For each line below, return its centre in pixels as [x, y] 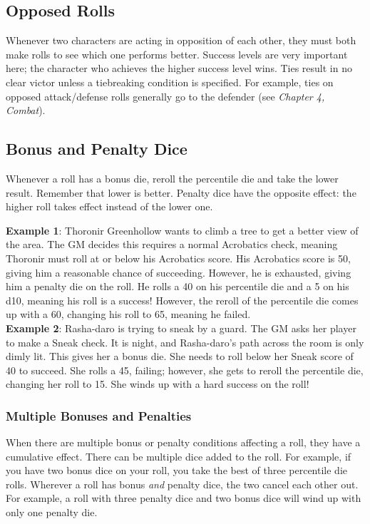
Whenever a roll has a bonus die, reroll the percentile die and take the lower [172, 178]
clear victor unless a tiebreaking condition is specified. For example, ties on [170, 82]
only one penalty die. [52, 512]
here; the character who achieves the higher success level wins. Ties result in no [179, 68]
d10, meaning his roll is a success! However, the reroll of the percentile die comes [182, 300]
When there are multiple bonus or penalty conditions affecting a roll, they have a [183, 442]
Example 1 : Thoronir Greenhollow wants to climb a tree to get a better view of [182, 230]
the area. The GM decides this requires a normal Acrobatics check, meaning [172, 244]
